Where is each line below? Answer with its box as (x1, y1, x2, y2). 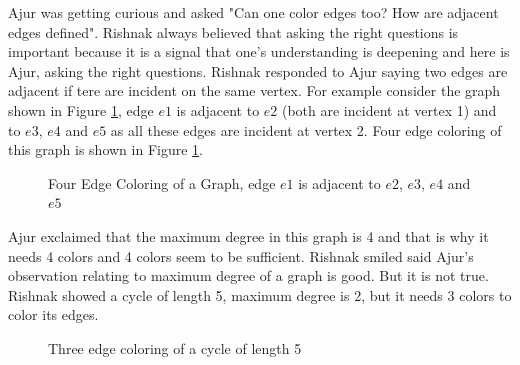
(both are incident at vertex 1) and (281, 99, 497, 120)
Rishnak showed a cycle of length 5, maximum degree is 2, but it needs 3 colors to (8, 284, 512, 305)
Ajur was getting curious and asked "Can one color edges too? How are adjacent (8, 2, 499, 22)
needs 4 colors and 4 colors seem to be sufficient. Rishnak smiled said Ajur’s (8, 245, 474, 266)
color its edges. (8, 304, 99, 325)
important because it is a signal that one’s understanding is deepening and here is (8, 41, 510, 62)
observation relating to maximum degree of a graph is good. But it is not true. (8, 265, 489, 286)
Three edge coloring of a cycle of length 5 (48, 337, 302, 358)
